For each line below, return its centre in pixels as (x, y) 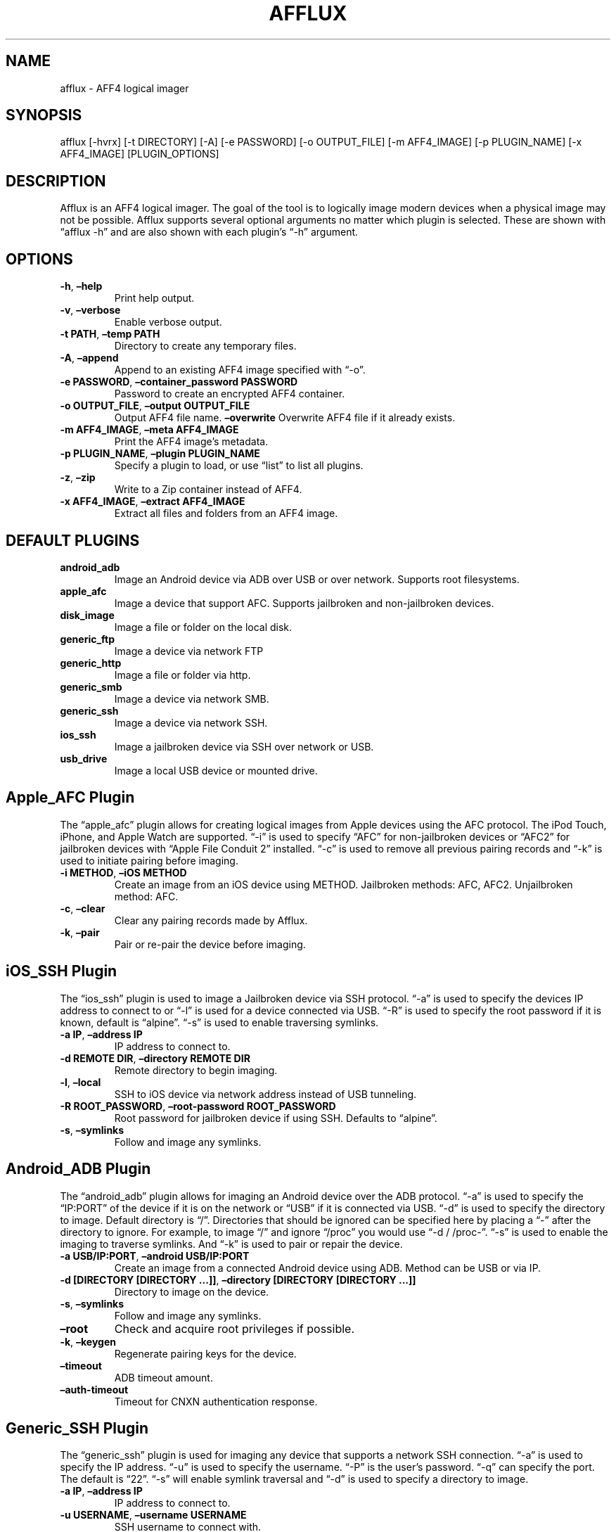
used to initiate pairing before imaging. (149, 860)
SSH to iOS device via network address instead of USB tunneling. (265, 1094)
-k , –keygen (88, 1341)
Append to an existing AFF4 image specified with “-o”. (240, 370)
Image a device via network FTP (189, 651)
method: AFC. (146, 896)
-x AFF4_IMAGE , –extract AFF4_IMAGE (153, 502)
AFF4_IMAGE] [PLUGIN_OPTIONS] (140, 154)
